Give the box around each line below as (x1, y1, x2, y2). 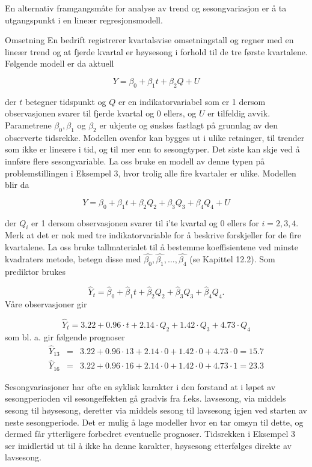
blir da (5, 178, 29, 191)
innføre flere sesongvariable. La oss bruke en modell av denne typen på (5, 154, 265, 167)
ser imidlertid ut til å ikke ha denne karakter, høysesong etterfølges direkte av (5, 439, 292, 451)
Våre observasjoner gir (5, 298, 87, 310)
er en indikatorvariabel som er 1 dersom (118, 95, 266, 107)
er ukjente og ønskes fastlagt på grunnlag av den (99, 118, 278, 131)
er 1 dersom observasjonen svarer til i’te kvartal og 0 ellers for (31, 216, 259, 229)
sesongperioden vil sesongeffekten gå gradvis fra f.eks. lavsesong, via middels (5, 392, 286, 405)
